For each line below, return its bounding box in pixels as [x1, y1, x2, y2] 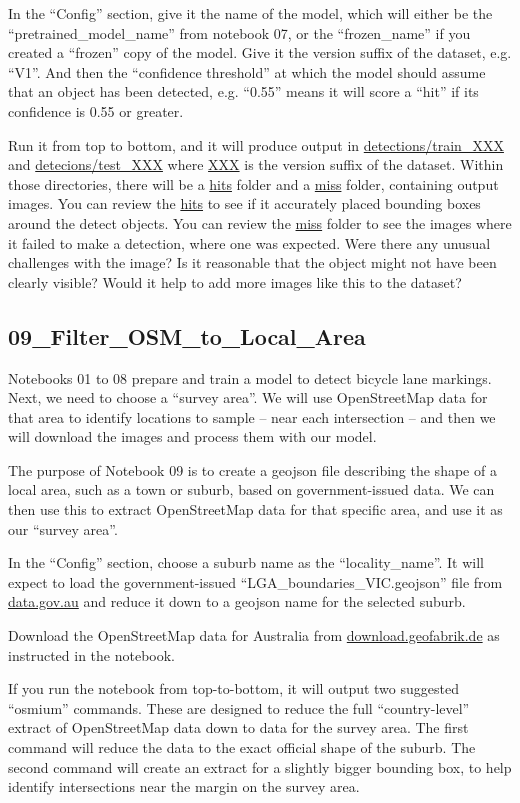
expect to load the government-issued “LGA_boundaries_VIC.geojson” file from [8, 571, 503, 592]
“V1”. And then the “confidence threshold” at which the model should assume [8, 61, 486, 82]
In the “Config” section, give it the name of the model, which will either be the [8, 3, 493, 23]
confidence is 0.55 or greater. [8, 100, 184, 121]
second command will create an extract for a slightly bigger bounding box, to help [8, 756, 512, 777]
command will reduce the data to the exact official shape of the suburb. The [8, 737, 476, 758]
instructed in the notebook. [8, 644, 175, 665]
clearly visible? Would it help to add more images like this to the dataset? [8, 271, 462, 292]
